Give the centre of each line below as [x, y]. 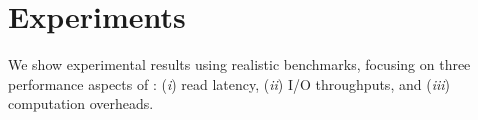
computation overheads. [81, 103]
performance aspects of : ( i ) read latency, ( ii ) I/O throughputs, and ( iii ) [229, 83]
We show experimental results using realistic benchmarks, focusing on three [239, 64]
